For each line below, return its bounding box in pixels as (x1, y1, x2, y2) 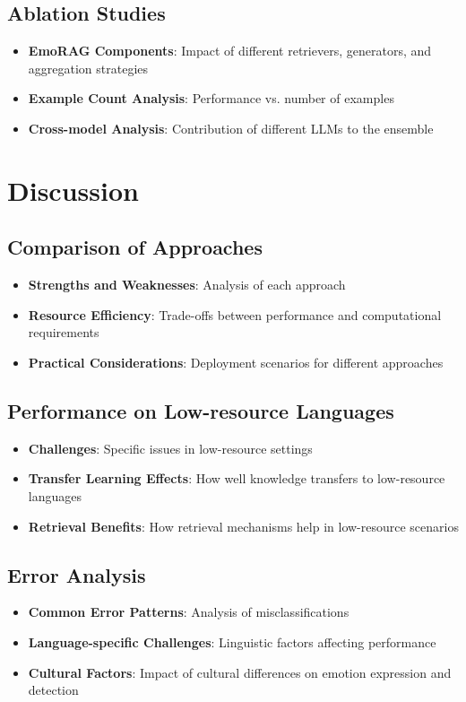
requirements (28, 323, 99, 342)
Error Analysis (7, 560, 146, 588)
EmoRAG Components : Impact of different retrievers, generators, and (28, 41, 432, 60)
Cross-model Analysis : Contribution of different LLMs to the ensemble (28, 118, 434, 137)
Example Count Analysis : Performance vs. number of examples (28, 89, 394, 108)
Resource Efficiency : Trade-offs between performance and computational (28, 305, 442, 324)
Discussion (7, 171, 139, 208)
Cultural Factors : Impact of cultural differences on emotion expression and (28, 663, 452, 681)
